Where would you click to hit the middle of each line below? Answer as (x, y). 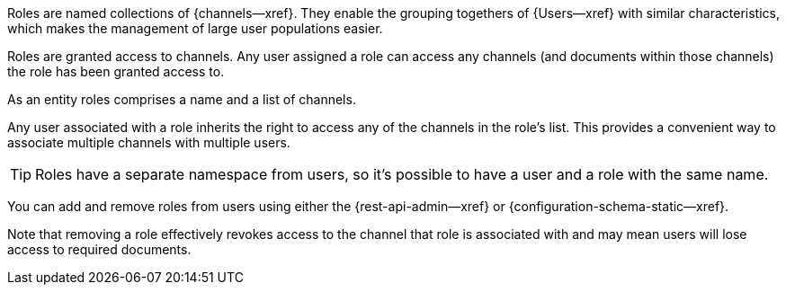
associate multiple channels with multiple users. (149, 142)
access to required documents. (99, 249)
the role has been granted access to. (116, 71)
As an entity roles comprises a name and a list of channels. (182, 99)
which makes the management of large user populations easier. (195, 28)
